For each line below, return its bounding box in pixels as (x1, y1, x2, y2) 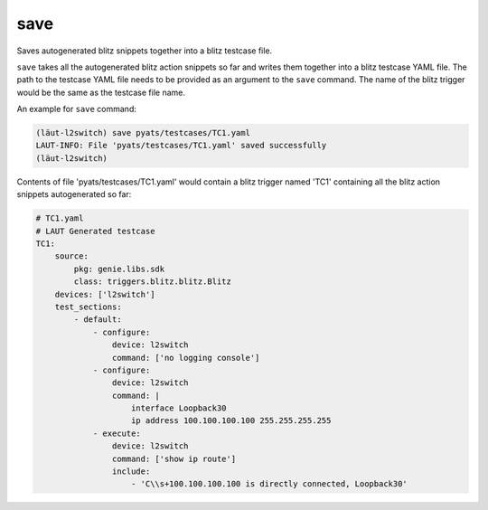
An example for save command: (16, 104, 137, 115)
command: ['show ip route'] (111, 453, 237, 464)
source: (54, 251, 89, 261)
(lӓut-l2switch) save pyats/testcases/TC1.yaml (35, 127, 250, 138)
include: (111, 467, 151, 477)
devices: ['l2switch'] (54, 289, 155, 299)
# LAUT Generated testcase (35, 226, 155, 236)
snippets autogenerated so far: (16, 189, 132, 200)
